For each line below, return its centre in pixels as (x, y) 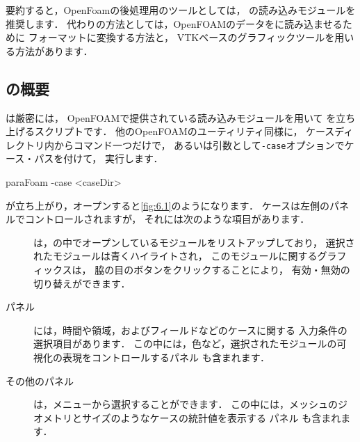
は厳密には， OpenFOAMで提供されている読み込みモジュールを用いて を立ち (181, 117)
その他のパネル (40, 380)
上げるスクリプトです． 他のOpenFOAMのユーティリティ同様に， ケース (170, 131)
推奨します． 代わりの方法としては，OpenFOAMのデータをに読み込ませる (174, 23)
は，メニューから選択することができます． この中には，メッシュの (186, 404)
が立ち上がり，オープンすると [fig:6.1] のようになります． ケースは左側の (167, 205)
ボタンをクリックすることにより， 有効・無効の (242, 269)
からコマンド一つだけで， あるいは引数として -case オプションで (199, 144)
